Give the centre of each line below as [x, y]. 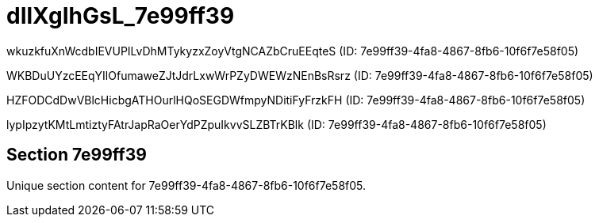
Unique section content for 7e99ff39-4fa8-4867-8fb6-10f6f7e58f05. [186, 185]
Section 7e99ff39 [77, 155]
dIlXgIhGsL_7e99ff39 [121, 16]
